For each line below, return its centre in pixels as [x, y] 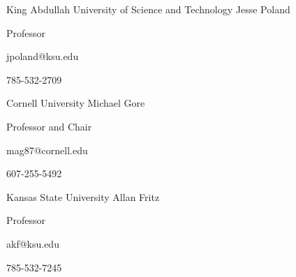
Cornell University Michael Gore [76, 103]
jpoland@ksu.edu [43, 56]
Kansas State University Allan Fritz [83, 196]
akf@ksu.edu [33, 243]
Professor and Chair [49, 126]
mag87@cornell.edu [47, 150]
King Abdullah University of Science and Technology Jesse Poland [148, 9]
